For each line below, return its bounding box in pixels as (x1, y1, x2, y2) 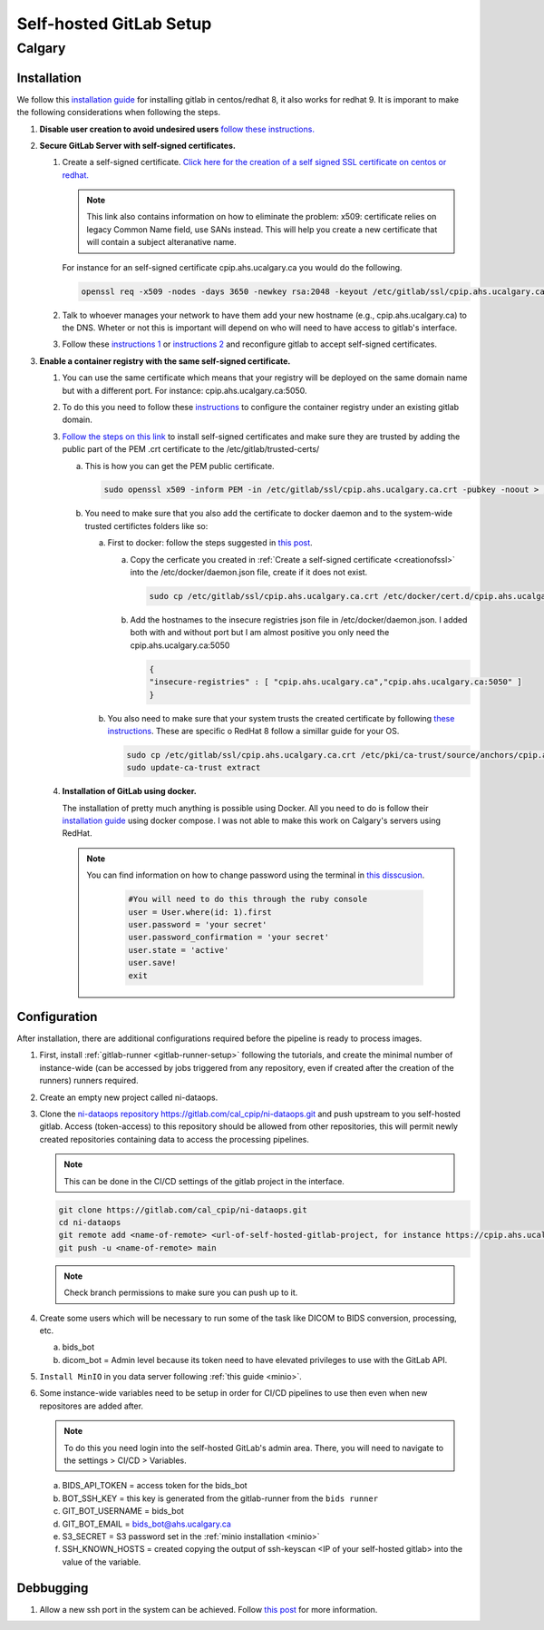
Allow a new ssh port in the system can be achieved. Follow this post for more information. (39, 1604, 378, 1615)
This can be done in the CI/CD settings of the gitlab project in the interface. (63, 1175, 345, 1186)
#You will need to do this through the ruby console (128, 894, 368, 905)
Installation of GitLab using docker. (62, 786, 197, 797)
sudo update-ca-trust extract (126, 762, 261, 773)
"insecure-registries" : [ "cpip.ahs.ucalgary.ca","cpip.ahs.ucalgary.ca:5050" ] (149, 677, 523, 687)
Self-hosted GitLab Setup (16, 14, 212, 34)
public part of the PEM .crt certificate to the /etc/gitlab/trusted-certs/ (62, 444, 320, 455)
